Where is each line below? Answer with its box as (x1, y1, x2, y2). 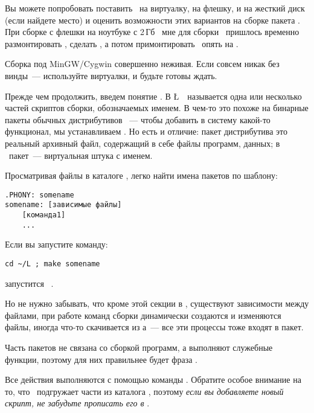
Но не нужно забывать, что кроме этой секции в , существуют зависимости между (5, 297, 309, 310)
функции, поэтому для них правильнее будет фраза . (5, 353, 197, 365)
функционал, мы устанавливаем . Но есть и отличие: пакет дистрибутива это (5, 125, 287, 138)
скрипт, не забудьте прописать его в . (5, 397, 150, 409)
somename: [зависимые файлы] (5, 200, 122, 210)
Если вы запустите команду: (5, 238, 108, 251)
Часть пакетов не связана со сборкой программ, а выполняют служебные (5, 341, 273, 353)
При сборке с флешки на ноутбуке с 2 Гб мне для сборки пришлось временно (5, 25, 300, 38)
